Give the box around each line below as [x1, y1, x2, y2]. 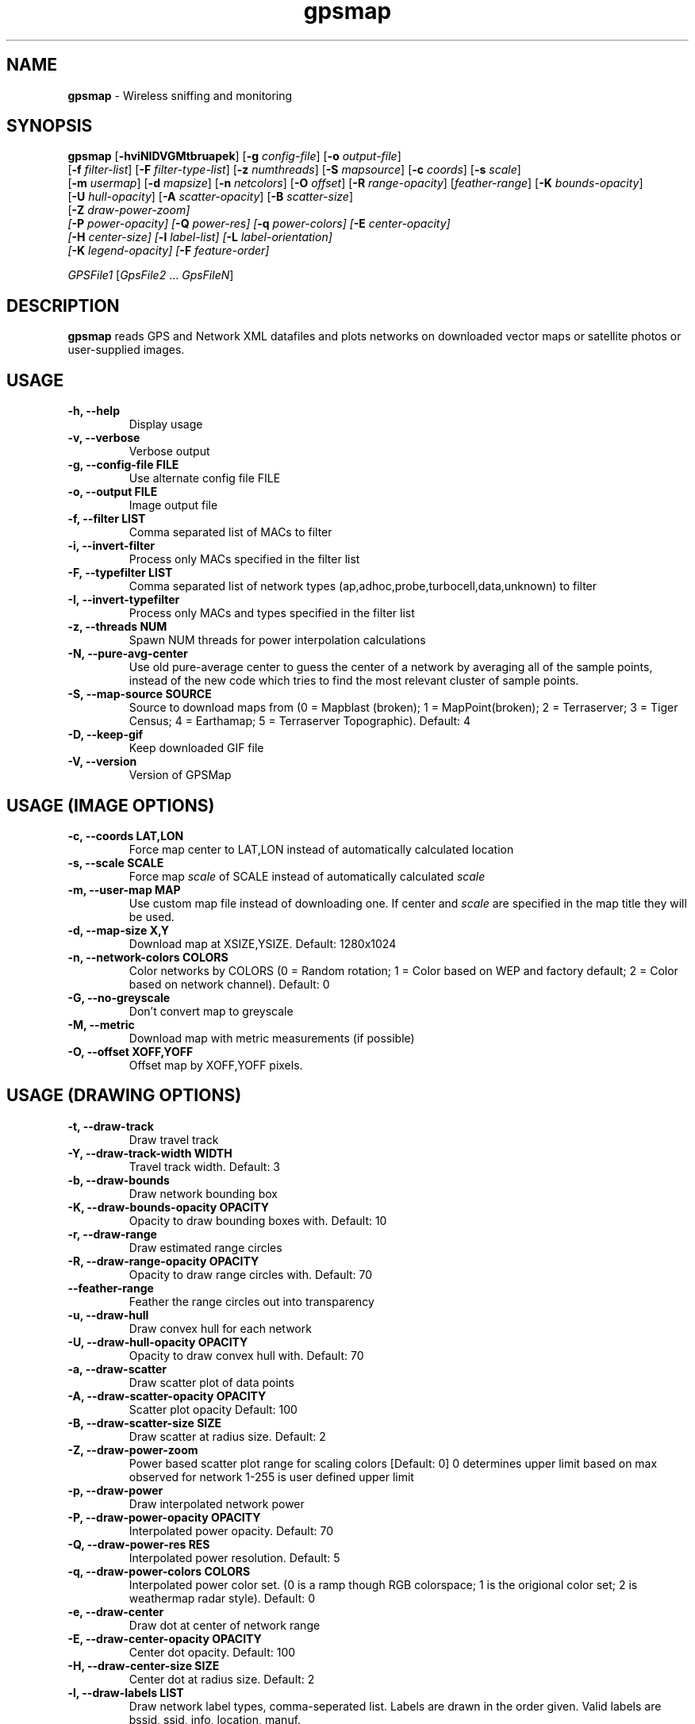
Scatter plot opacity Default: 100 [129, 1402, 298, 1416]
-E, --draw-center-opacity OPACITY [67, 1631, 262, 1645]
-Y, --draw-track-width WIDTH [67, 1146, 232, 1160]
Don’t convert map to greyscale [129, 1004, 294, 1018]
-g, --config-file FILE [67, 458, 179, 472]
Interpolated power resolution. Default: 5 [129, 1550, 340, 1565]
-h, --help [67, 404, 120, 418]
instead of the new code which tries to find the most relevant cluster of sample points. [129, 674, 579, 688]
